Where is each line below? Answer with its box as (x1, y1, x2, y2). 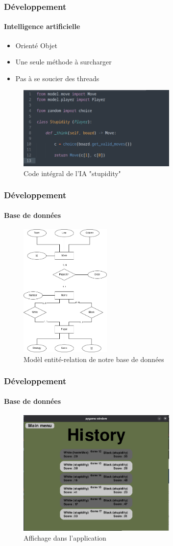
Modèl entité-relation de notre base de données (24, 354, 164, 364)
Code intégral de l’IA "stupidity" (24, 168, 121, 178)
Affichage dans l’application (24, 532, 106, 543)
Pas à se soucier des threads (15, 73, 99, 83)
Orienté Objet (15, 40, 58, 50)
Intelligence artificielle (4, 21, 80, 31)
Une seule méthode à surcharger (15, 57, 112, 67)
